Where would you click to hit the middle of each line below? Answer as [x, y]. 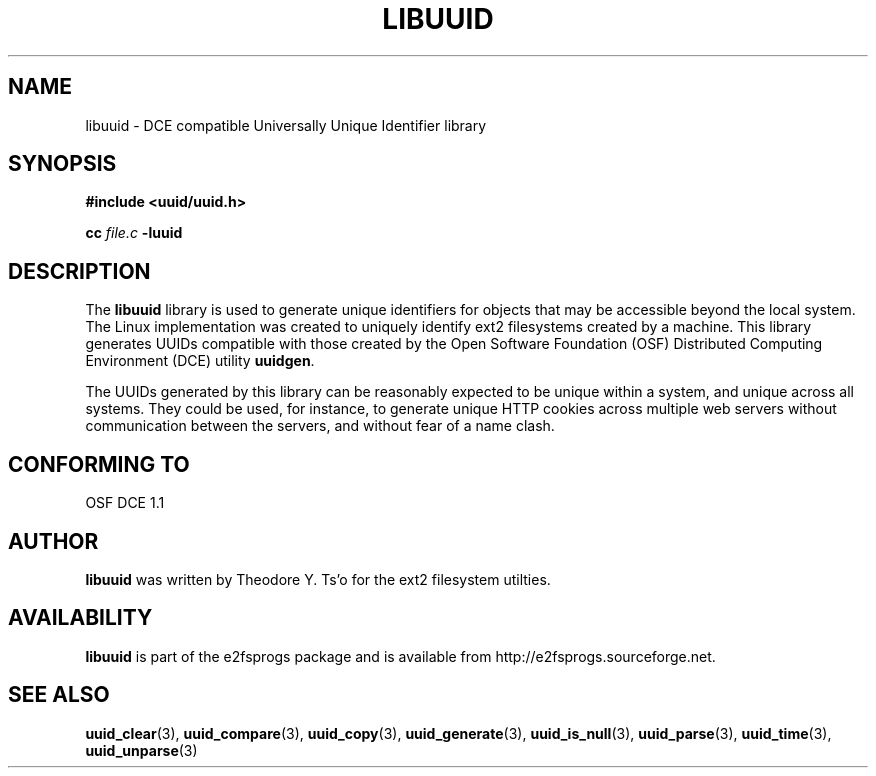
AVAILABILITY [80, 618]
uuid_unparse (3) [141, 750]
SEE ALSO [59, 695]
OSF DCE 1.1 [125, 503]
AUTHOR [53, 541]
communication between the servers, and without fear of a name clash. [320, 426]
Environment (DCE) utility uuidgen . [200, 361]
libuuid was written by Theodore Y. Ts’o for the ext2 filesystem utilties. [318, 579]
